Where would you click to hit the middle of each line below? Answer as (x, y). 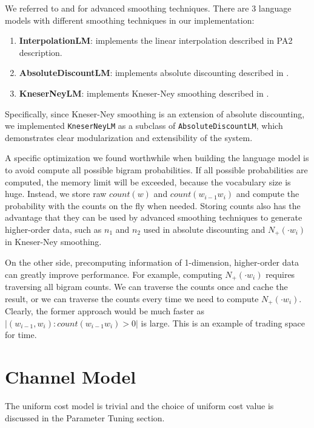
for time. (21, 335)
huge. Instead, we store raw (56, 194)
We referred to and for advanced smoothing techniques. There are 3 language (148, 8)
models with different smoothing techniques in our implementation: (130, 20)
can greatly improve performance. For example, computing (114, 274)
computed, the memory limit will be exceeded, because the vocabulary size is (148, 181)
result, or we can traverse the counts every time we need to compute (132, 298)
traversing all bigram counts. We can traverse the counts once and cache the (146, 287)
